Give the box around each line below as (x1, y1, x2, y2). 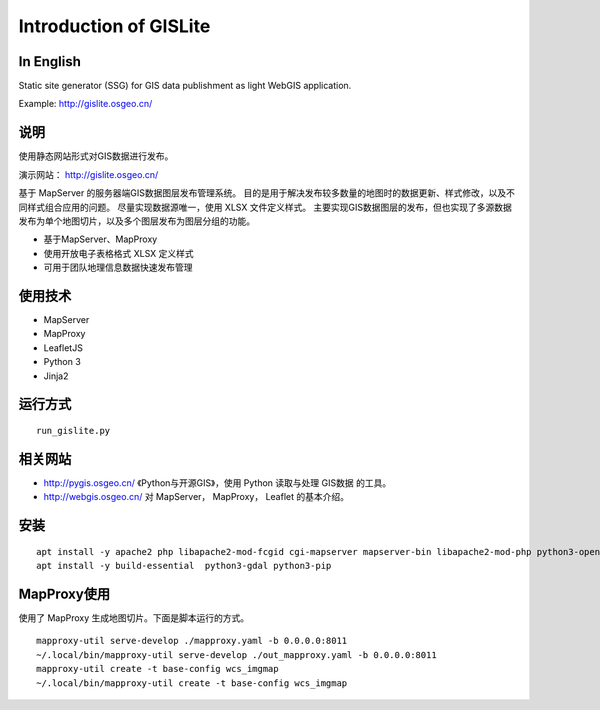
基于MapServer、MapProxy (43, 233, 158, 245)
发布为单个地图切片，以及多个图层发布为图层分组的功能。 (18, 215, 255, 227)
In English (18, 53, 82, 70)
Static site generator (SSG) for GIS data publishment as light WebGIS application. (18, 80, 352, 92)
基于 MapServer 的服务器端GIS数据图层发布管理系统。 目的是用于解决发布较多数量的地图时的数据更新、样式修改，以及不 (18, 187, 515, 199)
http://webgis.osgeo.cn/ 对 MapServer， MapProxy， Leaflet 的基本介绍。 (43, 491, 350, 503)
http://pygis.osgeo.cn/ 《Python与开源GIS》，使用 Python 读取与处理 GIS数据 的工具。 (43, 476, 392, 489)
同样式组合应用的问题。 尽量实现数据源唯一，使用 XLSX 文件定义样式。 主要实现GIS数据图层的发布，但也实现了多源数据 (18, 201, 512, 213)
